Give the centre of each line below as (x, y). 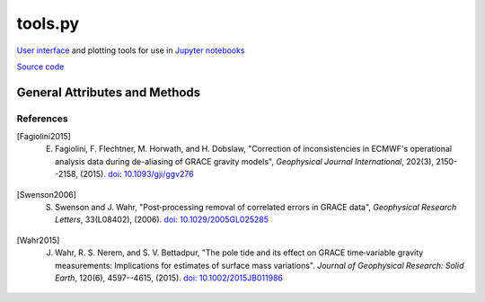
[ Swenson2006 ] (46, 194)
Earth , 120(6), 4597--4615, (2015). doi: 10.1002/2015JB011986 (169, 278)
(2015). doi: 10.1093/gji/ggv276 (137, 174)
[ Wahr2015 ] (38, 240)
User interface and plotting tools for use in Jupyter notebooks (131, 50)
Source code (40, 67)
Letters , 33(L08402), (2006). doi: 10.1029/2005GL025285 (162, 219)
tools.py (48, 23)
